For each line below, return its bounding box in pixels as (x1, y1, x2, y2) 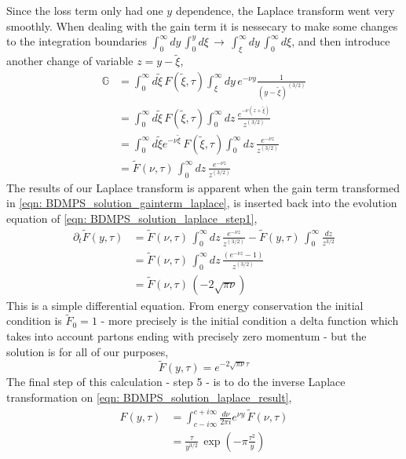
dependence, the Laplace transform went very (175, 2, 395, 18)
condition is (6, 312, 62, 329)
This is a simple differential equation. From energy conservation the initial (6, 297, 364, 313)
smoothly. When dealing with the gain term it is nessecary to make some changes (6, 17, 398, 34)
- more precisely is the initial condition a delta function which (101, 312, 399, 329)
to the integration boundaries (6, 33, 148, 49)
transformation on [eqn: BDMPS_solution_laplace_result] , (6, 389, 292, 406)
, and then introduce (291, 33, 390, 49)
